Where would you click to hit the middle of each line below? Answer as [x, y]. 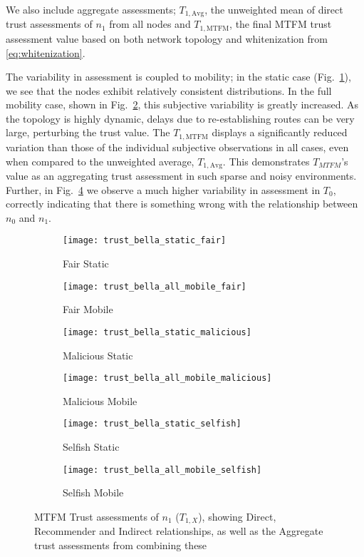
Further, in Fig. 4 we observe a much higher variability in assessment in [163, 189]
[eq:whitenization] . [46, 52]
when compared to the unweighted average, [100, 161]
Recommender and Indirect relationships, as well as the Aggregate [179, 531]
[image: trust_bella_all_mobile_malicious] [167, 378]
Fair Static [86, 263]
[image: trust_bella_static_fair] [145, 241]
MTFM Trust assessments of [97, 516]
